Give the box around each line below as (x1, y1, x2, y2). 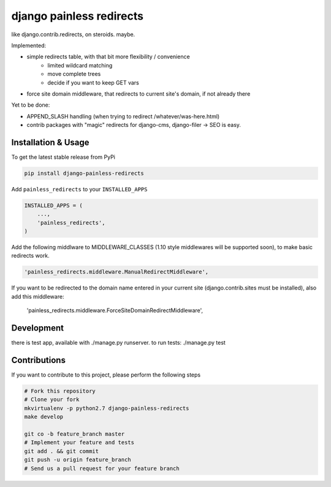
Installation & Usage (11, 137, 89, 147)
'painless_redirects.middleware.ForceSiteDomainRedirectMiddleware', (26, 307, 204, 314)
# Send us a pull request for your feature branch (24, 465, 180, 472)
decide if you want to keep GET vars (47, 79, 139, 86)
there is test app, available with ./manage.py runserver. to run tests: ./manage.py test (11, 339, 226, 347)
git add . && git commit (24, 448, 99, 454)
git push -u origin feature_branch (24, 456, 131, 463)
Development (11, 323, 64, 334)
